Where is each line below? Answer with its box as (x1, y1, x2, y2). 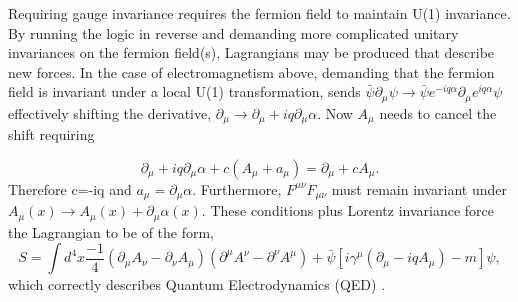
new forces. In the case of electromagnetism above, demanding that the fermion (8, 61, 495, 82)
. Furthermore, (192, 178, 282, 199)
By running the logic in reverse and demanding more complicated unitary (8, 22, 459, 43)
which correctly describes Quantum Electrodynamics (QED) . (8, 274, 386, 295)
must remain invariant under (331, 178, 507, 199)
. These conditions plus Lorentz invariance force (201, 200, 495, 221)
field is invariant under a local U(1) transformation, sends (8, 81, 361, 102)
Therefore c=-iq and (8, 178, 132, 199)
